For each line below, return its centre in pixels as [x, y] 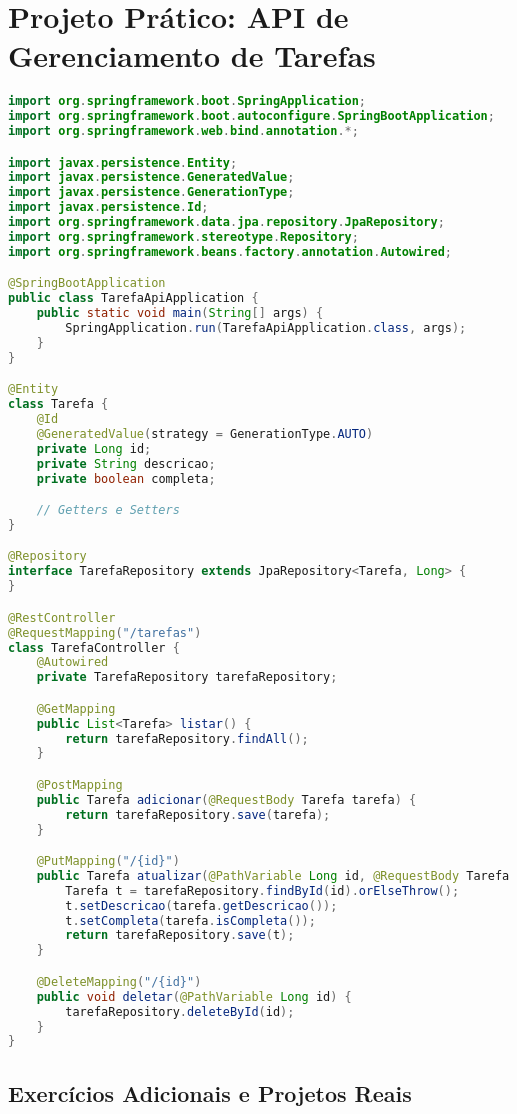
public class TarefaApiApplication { [133, 298]
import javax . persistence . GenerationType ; [151, 192]
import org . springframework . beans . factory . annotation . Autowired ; [230, 251]
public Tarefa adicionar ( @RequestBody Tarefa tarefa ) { [226, 799]
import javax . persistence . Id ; [108, 207]
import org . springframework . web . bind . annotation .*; [183, 131]
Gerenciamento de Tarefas [192, 55]
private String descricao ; [126, 463]
